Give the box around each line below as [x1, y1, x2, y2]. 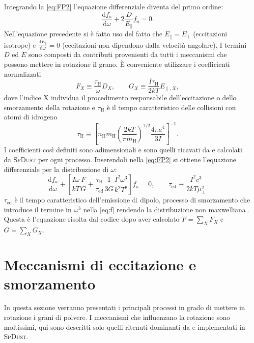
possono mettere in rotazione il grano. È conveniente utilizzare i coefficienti [4, 58, 230, 69]
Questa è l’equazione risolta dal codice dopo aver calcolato [4, 214, 180, 224]
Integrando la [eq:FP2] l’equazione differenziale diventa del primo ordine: [4, 1, 223, 11]
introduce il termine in [4, 204, 72, 214]
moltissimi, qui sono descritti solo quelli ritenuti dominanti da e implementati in [4, 321, 245, 332]
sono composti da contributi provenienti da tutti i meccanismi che [28, 49, 227, 59]
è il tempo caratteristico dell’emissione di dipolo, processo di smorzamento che [14, 195, 250, 205]
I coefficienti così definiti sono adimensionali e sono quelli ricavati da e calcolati [4, 144, 242, 155]
